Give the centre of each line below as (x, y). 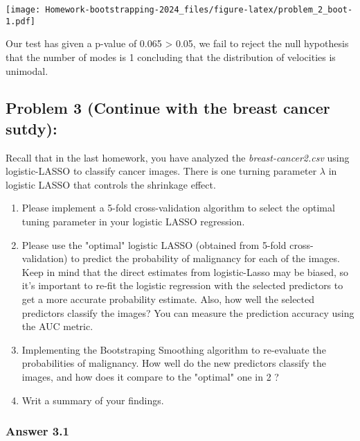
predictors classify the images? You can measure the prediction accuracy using (188, 312)
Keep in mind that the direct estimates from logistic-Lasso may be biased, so (185, 271)
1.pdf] (20, 21)
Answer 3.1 (37, 431)
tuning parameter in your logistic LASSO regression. (133, 222)
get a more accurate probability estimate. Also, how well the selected (168, 299)
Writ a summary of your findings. (93, 400)
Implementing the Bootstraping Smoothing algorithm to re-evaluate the (174, 349)
